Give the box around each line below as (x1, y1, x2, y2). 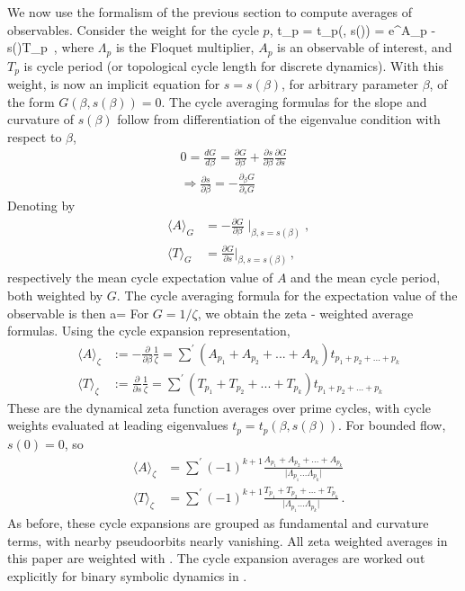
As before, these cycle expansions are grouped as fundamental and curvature (7, 514, 429, 533)
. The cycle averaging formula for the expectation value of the (116, 286, 458, 305)
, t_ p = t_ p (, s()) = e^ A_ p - (269, 20, 436, 39)
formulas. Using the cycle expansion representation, (7, 321, 291, 340)
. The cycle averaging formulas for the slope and (161, 92, 427, 111)
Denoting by (7, 196, 76, 215)
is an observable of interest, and (277, 38, 452, 57)
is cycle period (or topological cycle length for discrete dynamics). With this (23, 56, 443, 75)
